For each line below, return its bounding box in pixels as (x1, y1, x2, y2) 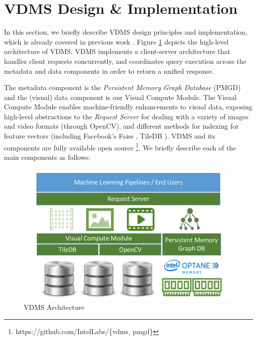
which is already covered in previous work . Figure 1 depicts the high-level (4, 36, 229, 47)
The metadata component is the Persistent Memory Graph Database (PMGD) (4, 82, 241, 93)
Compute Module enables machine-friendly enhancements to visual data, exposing (4, 101, 253, 112)
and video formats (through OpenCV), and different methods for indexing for (4, 121, 239, 131)
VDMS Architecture (24, 302, 85, 312)
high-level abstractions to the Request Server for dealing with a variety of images (4, 111, 249, 121)
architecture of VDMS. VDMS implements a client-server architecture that (4, 46, 230, 56)
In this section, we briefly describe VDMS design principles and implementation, (4, 27, 248, 37)
